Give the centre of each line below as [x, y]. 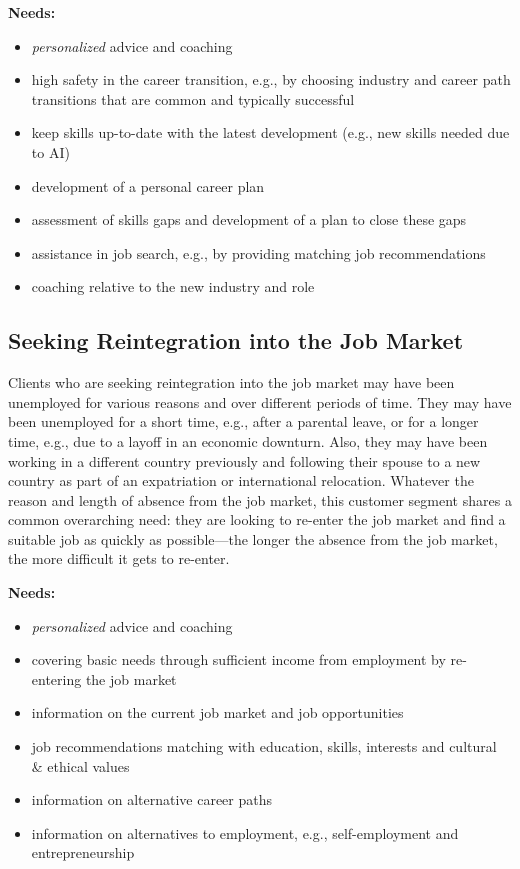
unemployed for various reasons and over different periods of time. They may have [260, 401]
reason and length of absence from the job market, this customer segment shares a [260, 499]
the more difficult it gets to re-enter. [119, 558]
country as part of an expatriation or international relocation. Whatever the [241, 480]
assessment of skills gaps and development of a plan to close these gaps [249, 219]
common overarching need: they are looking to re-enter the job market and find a [257, 519]
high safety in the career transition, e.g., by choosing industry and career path [271, 79]
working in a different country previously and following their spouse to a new [244, 460]
